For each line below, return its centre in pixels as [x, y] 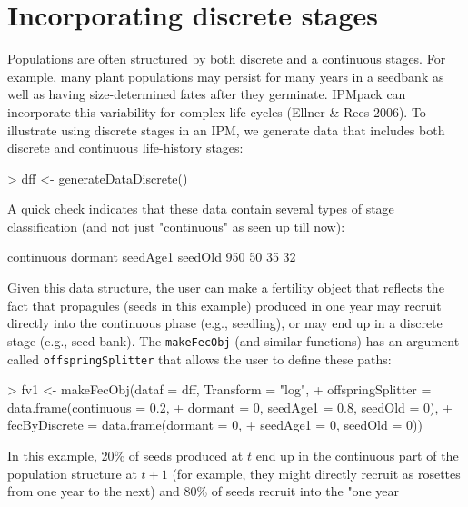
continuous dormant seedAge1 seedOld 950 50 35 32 [152, 257]
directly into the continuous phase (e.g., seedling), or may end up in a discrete [225, 323]
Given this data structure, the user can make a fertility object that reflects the [226, 288]
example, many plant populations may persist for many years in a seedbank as [226, 76]
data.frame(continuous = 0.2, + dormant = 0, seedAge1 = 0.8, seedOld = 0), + [230, 407]
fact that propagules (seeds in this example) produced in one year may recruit [224, 305]
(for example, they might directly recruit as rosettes [316, 473]
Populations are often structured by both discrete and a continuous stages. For [227, 59]
